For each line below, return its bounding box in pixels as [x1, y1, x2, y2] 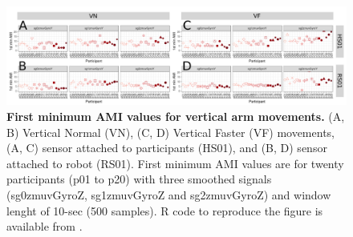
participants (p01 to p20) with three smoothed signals [6, 171, 272, 187]
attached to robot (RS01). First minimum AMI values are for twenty [6, 155, 344, 171]
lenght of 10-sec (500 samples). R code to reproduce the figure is [6, 202, 323, 219]
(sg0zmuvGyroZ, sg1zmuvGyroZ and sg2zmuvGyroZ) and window [6, 186, 331, 203]
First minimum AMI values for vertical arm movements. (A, [6, 107, 345, 124]
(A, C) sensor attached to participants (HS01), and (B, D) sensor [6, 139, 327, 156]
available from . [6, 218, 83, 235]
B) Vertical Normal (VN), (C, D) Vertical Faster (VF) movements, [6, 123, 335, 140]
